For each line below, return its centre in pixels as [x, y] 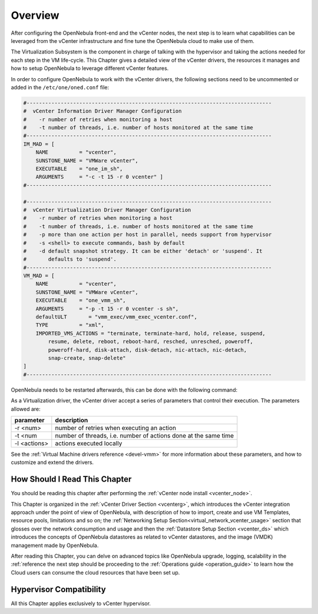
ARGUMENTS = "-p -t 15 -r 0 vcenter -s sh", [107, 308]
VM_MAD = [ [39, 276]
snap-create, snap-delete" [87, 358]
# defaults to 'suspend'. [70, 259]
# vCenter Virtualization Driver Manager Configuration [107, 210]
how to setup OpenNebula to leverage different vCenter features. [90, 68]
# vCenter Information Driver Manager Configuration [102, 111]
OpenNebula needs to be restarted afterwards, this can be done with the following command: [124, 390]
